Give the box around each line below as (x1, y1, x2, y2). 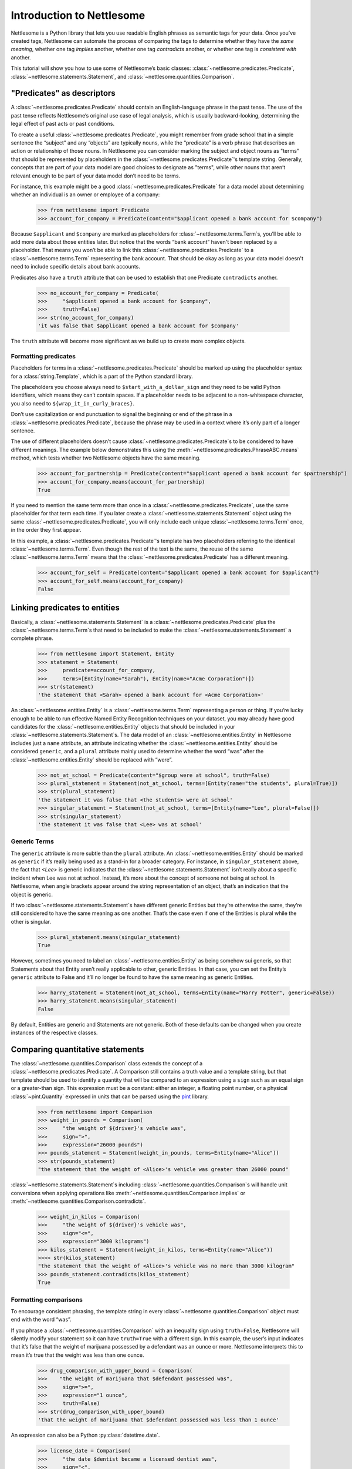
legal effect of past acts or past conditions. (11, 120, 114, 128)
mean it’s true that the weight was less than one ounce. (11, 1351, 144, 1359)
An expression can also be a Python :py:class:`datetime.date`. (11, 1431, 160, 1439)
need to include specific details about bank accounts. (11, 263, 141, 270)
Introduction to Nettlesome (11, 9, 145, 22)
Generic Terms (11, 837, 54, 846)
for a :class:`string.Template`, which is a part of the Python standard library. (11, 373, 194, 380)
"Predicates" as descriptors (11, 88, 116, 98)
